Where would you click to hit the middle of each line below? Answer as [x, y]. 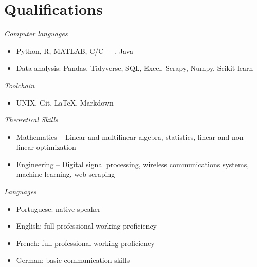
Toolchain [20, 85]
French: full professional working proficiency [85, 243]
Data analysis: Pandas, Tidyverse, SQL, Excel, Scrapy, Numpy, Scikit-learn [135, 68]
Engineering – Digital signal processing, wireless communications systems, [133, 164]
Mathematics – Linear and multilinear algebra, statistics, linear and [123, 137]
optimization [56, 147]
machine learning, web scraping [66, 174]
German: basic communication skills [73, 260]
